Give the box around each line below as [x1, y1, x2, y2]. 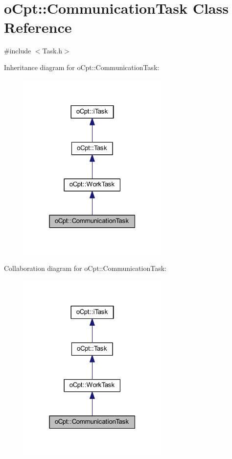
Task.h [42, 46, 63, 56]
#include [4, 46, 31, 56]
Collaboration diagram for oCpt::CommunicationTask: [4, 263, 166, 273]
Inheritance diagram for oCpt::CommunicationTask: [4, 62, 160, 72]
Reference [4, 17, 72, 37]
